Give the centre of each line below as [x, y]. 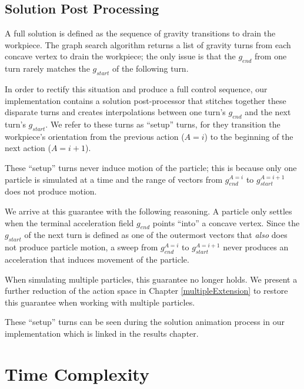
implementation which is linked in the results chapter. [102, 333]
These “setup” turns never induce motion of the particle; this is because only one [151, 167]
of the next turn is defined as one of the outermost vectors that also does [156, 235]
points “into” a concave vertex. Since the [226, 222]
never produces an [256, 247]
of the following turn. [150, 68]
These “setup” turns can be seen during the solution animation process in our [145, 322]
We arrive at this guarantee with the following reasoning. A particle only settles [148, 211]
